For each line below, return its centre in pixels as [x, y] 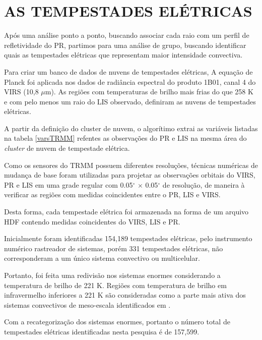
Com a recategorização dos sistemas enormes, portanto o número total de [117, 322]
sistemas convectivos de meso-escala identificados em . [87, 304]
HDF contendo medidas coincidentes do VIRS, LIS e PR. [92, 221]
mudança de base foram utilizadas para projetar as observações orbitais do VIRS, [130, 175]
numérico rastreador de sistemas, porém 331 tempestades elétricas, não [114, 248]
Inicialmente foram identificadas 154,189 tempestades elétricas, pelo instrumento [128, 238]
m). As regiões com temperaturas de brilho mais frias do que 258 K [149, 92]
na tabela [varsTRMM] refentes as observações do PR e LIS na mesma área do [125, 138]
